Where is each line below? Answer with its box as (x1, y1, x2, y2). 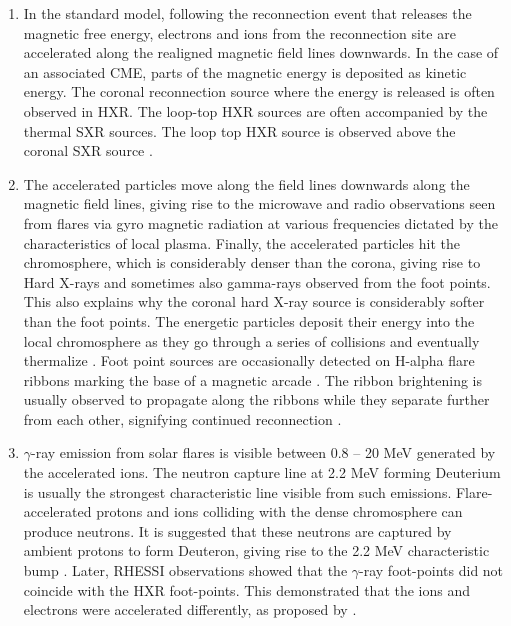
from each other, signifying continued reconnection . (23, 408, 342, 429)
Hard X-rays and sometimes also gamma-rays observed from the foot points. (23, 271, 491, 292)
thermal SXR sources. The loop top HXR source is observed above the (23, 120, 456, 141)
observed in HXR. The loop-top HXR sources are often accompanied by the (23, 100, 488, 121)
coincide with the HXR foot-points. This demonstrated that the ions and (23, 579, 471, 600)
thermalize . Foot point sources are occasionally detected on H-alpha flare (23, 350, 475, 371)
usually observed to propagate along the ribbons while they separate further (23, 389, 490, 410)
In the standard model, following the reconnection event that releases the (23, 3, 472, 23)
